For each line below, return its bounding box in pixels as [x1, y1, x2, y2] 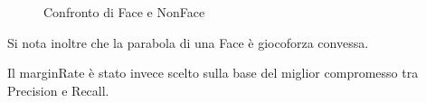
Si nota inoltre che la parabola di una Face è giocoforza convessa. [7, 33, 369, 51]
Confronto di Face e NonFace [43, 3, 205, 21]
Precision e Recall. [7, 80, 109, 99]
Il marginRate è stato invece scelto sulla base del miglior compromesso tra [7, 63, 419, 82]
